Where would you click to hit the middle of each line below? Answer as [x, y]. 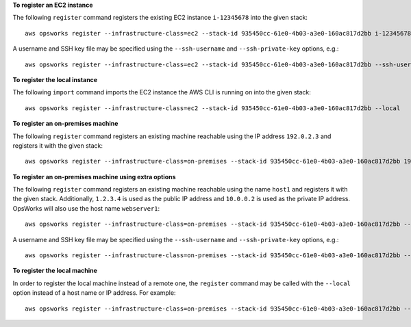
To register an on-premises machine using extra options [94, 176]
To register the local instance [55, 79]
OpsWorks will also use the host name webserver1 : [86, 208]
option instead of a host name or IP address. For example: [94, 293]
